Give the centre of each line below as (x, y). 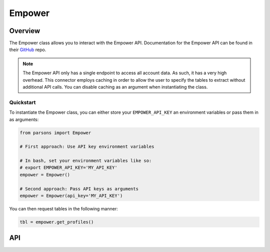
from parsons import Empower (55, 133)
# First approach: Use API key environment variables (87, 147)
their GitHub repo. (28, 50)
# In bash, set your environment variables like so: (86, 161)
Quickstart (22, 102)
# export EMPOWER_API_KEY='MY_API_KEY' (68, 168)
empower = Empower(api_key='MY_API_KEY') (71, 196)
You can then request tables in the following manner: (63, 209)
